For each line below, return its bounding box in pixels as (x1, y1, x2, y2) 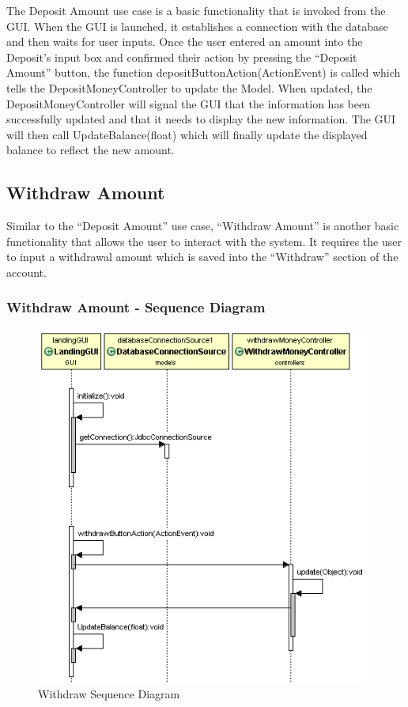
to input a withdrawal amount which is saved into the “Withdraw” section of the (6, 248, 399, 265)
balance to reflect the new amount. (6, 142, 175, 158)
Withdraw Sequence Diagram (38, 686, 180, 702)
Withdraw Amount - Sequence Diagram (6, 297, 266, 317)
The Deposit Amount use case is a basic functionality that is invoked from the (6, 2, 386, 18)
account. (6, 263, 47, 280)
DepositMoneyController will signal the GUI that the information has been (6, 95, 370, 112)
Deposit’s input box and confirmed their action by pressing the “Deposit (6, 48, 357, 65)
